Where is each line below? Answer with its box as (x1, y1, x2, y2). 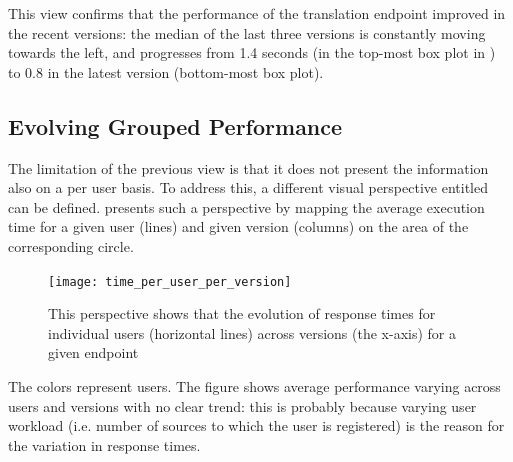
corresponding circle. (8, 235, 134, 256)
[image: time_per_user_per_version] (48, 274, 292, 289)
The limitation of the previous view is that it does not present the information (8, 157, 489, 178)
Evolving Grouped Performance (8, 110, 343, 141)
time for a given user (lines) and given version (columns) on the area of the (8, 216, 469, 237)
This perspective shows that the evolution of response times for (48, 303, 436, 324)
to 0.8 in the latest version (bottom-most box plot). (8, 61, 324, 82)
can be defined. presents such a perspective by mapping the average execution (8, 196, 485, 217)
